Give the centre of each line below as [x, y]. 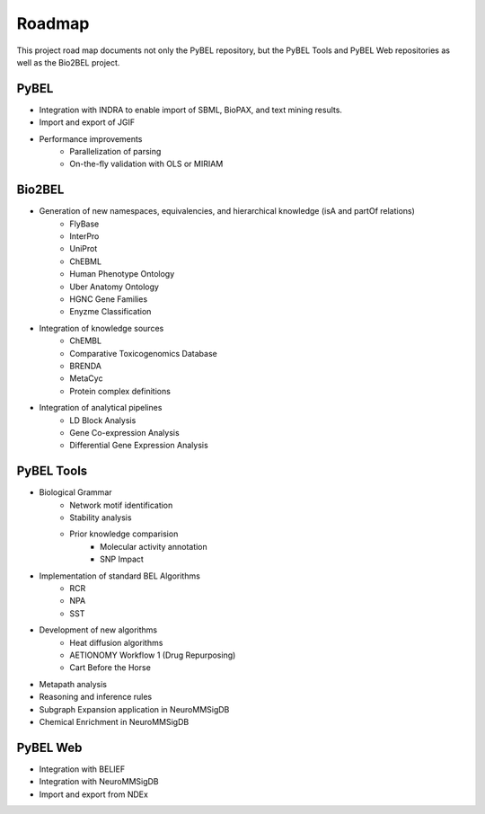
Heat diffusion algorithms [116, 642]
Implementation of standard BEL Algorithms [120, 576]
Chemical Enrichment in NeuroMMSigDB [114, 721]
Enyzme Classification [110, 312]
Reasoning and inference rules [96, 697]
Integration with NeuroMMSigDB [99, 782]
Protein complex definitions [120, 391]
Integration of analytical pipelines [101, 408]
